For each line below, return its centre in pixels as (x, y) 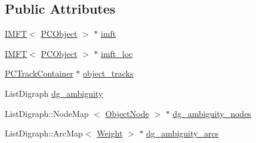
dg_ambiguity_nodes (212, 113)
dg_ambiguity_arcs (183, 133)
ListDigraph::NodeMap (47, 113)
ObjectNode (127, 113)
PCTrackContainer (39, 73)
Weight (110, 133)
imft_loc (117, 53)
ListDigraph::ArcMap (44, 133)
